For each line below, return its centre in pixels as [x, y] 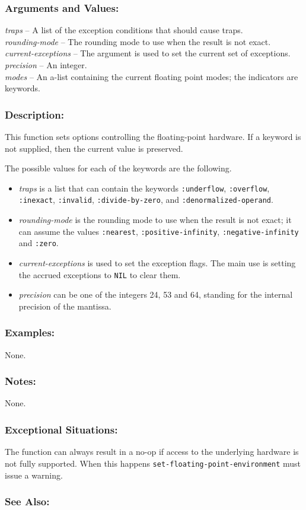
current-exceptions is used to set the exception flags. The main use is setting [157, 263]
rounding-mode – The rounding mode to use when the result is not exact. [138, 41]
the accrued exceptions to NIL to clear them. [100, 274]
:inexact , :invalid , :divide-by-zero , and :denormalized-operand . [146, 200]
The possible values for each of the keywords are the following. [118, 168]
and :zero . [39, 243]
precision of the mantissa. [65, 306]
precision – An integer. [46, 65]
